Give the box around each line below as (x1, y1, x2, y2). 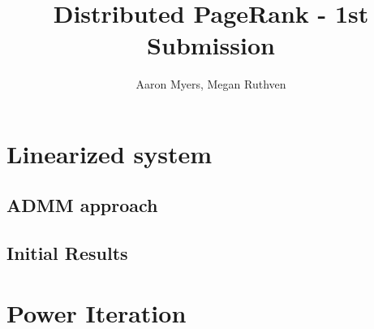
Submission (147, 28, 275, 62)
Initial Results (6, 240, 128, 266)
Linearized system (6, 136, 213, 170)
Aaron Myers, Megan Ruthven (135, 76, 286, 93)
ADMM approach (6, 193, 158, 218)
